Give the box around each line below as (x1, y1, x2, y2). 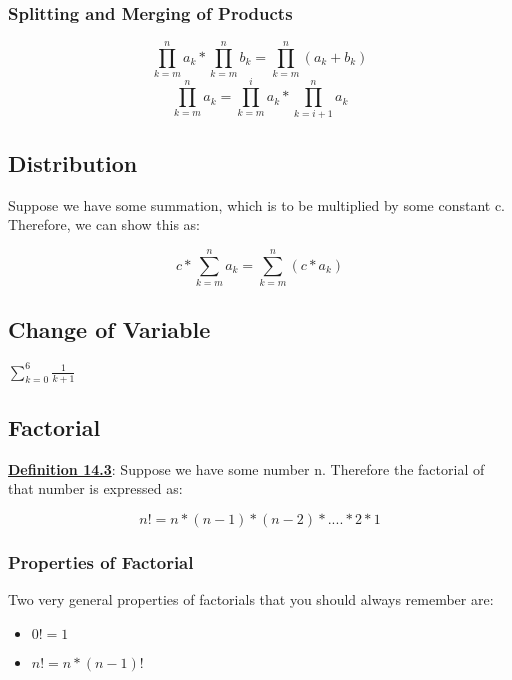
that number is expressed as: (8, 478, 183, 499)
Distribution (8, 147, 138, 178)
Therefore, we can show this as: (8, 214, 200, 235)
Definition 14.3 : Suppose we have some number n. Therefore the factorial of (8, 458, 485, 479)
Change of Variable (8, 314, 211, 345)
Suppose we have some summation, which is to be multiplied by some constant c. (8, 194, 506, 215)
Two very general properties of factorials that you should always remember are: (8, 589, 494, 610)
